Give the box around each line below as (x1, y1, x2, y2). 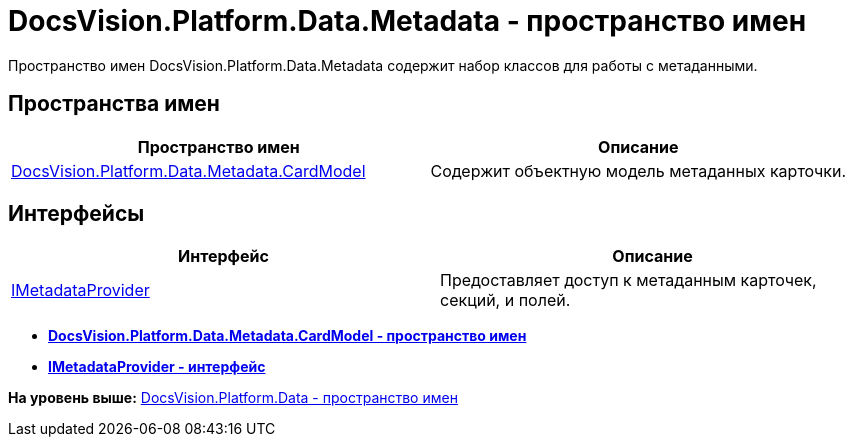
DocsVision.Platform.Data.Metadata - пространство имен (8, 4, 807, 38)
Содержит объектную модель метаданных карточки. (430, 160, 846, 181)
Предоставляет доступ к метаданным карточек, (440, 270, 817, 291)
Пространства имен (8, 91, 220, 117)
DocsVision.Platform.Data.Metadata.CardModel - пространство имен (48, 327, 527, 345)
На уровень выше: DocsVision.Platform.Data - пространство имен (8, 389, 458, 407)
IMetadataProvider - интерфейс (48, 358, 266, 376)
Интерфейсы (8, 201, 145, 227)
